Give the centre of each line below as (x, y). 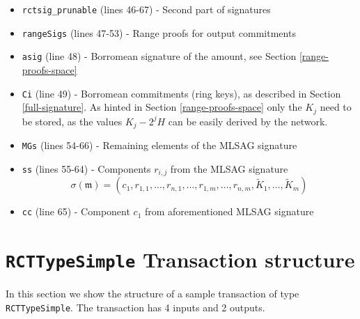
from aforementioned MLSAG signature (229, 211)
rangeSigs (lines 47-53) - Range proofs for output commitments (159, 32)
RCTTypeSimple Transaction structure (180, 259)
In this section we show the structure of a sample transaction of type (152, 294)
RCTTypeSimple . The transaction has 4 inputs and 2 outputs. (135, 307)
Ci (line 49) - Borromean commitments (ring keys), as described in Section (181, 93)
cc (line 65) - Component (76, 211)
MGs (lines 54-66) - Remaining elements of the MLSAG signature (159, 145)
